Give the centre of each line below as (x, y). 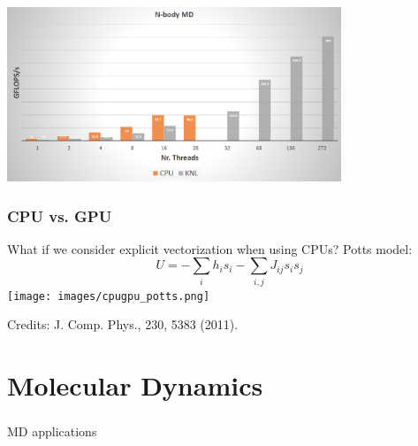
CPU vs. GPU (60, 215)
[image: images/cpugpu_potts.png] (109, 296)
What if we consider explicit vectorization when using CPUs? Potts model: (210, 248)
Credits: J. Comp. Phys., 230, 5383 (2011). (123, 324)
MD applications (52, 431)
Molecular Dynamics (135, 385)
